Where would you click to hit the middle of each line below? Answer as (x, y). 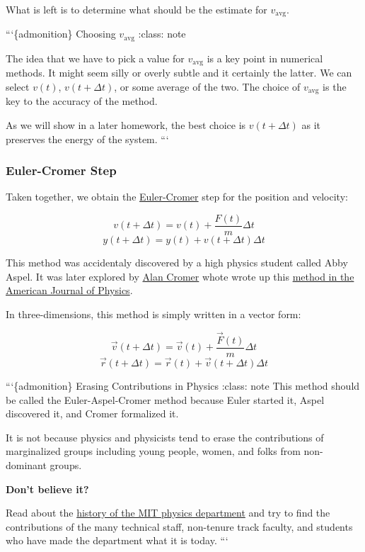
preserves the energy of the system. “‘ (87, 139)
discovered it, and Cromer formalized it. (92, 413)
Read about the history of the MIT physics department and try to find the (168, 513)
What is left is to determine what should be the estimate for (137, 9)
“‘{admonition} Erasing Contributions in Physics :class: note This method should (183, 385)
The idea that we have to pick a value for (95, 58)
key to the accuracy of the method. (82, 101)
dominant (26, 464)
